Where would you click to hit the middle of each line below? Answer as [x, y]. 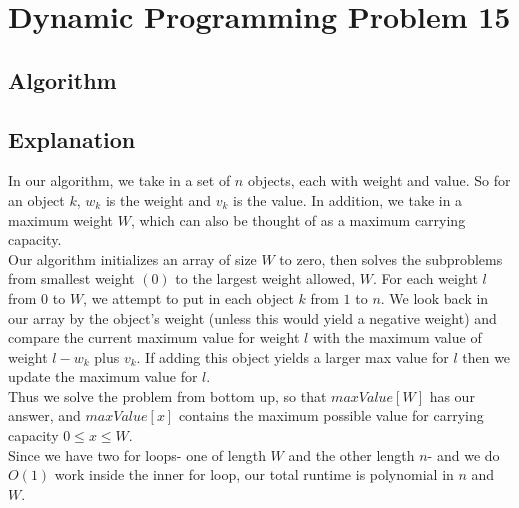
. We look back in [434, 297]
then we [486, 356]
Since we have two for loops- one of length [137, 454]
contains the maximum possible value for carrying [331, 415]
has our [452, 395]
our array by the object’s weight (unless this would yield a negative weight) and [252, 317]
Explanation [72, 138]
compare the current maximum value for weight [154, 337]
